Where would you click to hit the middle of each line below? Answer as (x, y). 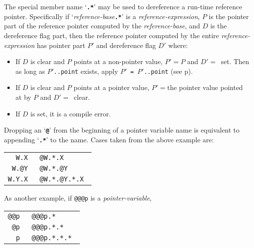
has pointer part (61, 45)
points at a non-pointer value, (118, 61)
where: (178, 45)
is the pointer (229, 16)
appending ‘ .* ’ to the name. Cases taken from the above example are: (109, 139)
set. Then (235, 61)
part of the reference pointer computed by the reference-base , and (102, 26)
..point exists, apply (86, 71)
